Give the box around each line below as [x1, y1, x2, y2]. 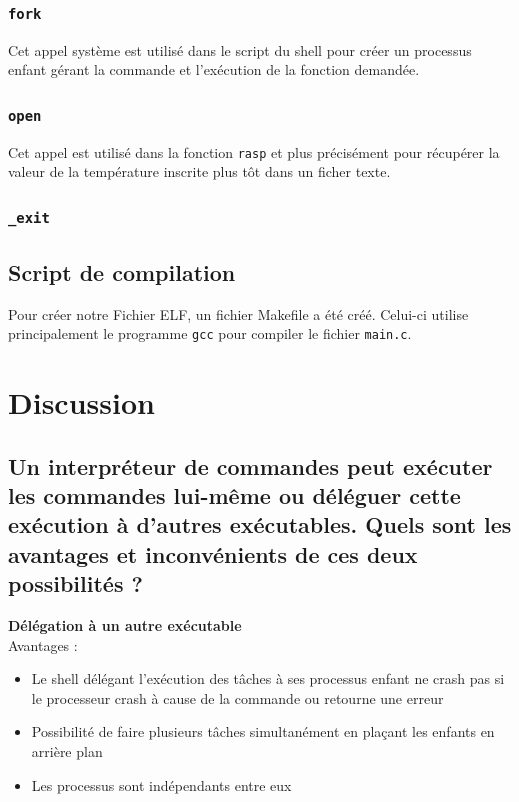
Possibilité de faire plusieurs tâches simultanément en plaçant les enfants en [31, 721, 495, 742]
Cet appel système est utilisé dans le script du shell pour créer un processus [8, 39, 472, 60]
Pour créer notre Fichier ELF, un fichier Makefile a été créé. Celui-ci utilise [8, 303, 469, 324]
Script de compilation [8, 256, 236, 287]
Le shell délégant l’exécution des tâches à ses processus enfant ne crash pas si [31, 668, 505, 689]
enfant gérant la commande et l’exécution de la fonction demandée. [8, 59, 420, 80]
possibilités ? [8, 568, 143, 599]
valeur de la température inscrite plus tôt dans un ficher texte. [8, 161, 391, 182]
